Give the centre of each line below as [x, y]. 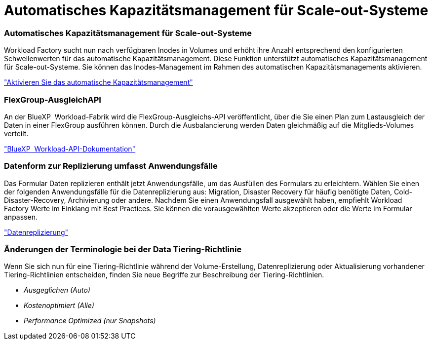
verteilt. [16, 133]
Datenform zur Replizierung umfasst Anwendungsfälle [111, 166]
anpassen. [21, 217]
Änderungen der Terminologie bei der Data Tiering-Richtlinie [123, 249]
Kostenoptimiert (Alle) [59, 306]
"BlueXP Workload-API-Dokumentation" [70, 149]
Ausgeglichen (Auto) [57, 290]
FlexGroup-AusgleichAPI [53, 99]
